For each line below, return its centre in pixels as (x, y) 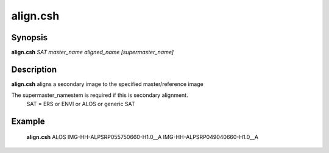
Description (34, 69)
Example (28, 121)
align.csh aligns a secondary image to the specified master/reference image (107, 84)
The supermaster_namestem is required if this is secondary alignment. (100, 95)
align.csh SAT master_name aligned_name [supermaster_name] (92, 52)
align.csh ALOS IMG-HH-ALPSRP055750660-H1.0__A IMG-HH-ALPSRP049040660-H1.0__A (143, 137)
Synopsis (30, 37)
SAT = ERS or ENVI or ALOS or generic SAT (81, 104)
